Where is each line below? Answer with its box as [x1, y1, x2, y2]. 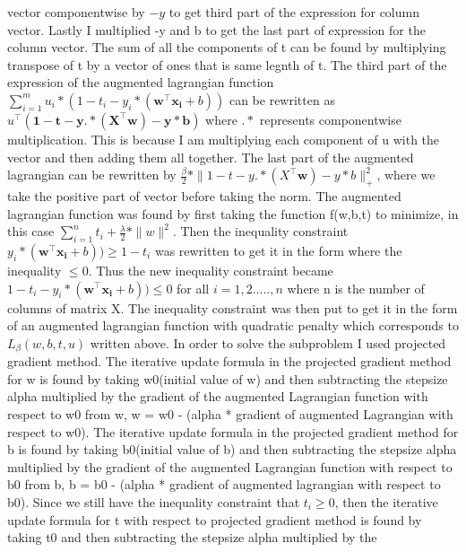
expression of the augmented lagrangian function [7, 73, 274, 92]
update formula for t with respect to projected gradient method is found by [7, 510, 422, 529]
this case [7, 222, 55, 241]
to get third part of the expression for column [168, 3, 419, 21]
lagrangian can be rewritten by [7, 165, 177, 184]
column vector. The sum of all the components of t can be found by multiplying [7, 38, 446, 57]
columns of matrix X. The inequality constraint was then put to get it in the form [7, 298, 458, 317]
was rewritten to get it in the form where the [154, 241, 402, 259]
